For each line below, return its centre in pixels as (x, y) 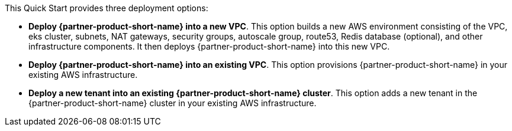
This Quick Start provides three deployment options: (107, 8)
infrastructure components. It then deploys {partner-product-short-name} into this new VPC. (209, 46)
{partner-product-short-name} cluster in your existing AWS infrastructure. (173, 103)
